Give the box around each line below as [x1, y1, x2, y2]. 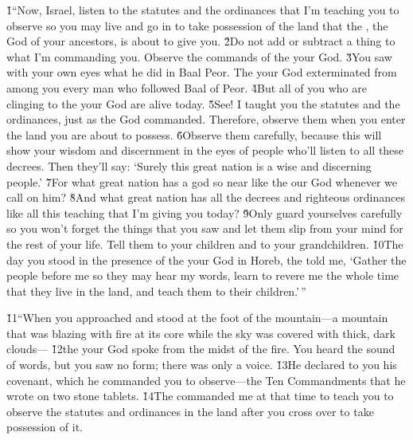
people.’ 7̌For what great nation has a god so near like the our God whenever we [6, 173, 398, 190]
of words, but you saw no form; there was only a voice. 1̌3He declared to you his [6, 356, 397, 373]
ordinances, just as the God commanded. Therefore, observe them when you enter [6, 111, 406, 128]
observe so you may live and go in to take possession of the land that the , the [6, 17, 388, 33]
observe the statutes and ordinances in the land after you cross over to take [6, 403, 374, 419]
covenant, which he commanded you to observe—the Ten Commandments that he [6, 371, 406, 388]
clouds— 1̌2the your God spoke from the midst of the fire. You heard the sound [6, 340, 395, 357]
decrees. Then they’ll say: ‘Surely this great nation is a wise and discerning [6, 157, 372, 174]
